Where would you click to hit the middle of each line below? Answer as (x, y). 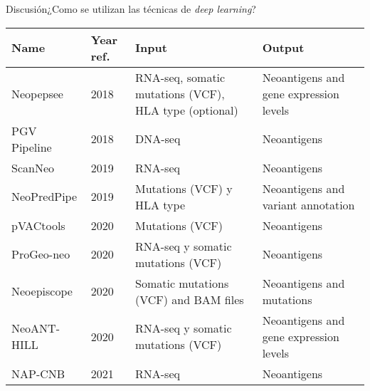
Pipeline (32, 147)
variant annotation (308, 204)
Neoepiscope (42, 291)
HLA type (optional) (187, 110)
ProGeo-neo (41, 254)
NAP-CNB (38, 373)
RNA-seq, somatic (180, 77)
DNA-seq (158, 139)
